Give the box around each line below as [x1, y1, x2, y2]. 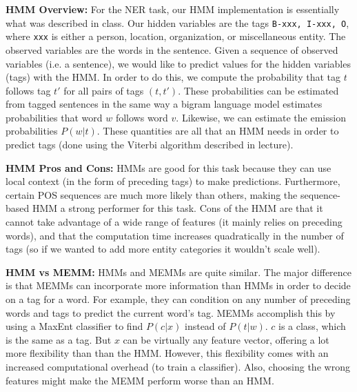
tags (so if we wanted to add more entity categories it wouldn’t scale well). [6, 242, 320, 256]
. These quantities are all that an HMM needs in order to [96, 124, 339, 138]
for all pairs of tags [63, 83, 144, 97]
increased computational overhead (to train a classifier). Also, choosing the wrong [6, 359, 350, 373]
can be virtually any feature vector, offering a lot [123, 332, 329, 346]
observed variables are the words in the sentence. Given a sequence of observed [6, 42, 338, 57]
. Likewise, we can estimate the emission [176, 110, 346, 124]
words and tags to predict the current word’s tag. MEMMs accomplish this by [6, 305, 336, 320]
